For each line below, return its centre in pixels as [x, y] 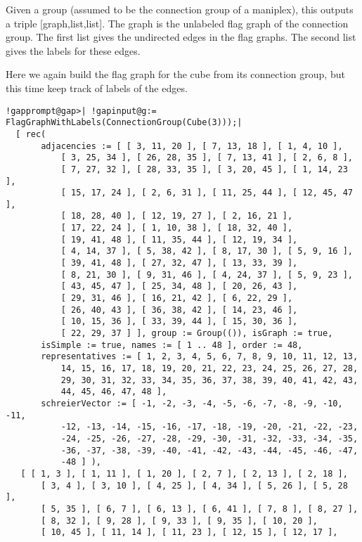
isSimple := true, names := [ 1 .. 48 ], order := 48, [172, 345]
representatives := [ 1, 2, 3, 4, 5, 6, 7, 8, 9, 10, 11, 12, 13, [200, 357]
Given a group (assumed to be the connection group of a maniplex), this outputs [180, 9]
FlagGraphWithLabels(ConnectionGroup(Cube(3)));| [124, 123]
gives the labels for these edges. [73, 50]
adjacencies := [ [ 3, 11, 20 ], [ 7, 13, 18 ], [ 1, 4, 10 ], [192, 146]
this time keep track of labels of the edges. [97, 88]
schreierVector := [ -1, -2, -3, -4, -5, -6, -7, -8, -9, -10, [192, 403]
